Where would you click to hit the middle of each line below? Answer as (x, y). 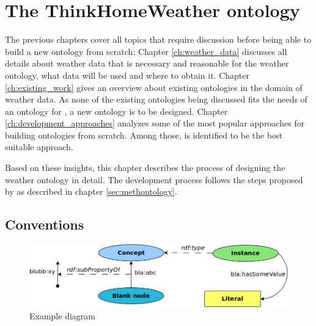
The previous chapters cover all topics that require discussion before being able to (158, 39)
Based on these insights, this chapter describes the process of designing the (145, 168)
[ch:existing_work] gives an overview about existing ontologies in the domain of (154, 87)
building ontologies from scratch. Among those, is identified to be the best (144, 135)
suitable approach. (39, 147)
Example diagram (62, 315)
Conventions (45, 224)
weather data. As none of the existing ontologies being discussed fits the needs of (156, 99)
